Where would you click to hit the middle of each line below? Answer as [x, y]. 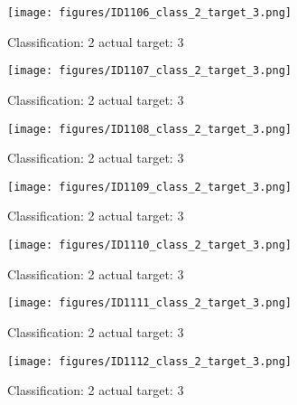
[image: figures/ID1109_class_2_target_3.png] [149, 187]
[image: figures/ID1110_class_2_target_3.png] [149, 245]
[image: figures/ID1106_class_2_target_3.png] [149, 13]
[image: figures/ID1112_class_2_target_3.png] [149, 361]
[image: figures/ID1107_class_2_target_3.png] [149, 71]
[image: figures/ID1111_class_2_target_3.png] [149, 303]
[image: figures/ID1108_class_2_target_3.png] [149, 129]
